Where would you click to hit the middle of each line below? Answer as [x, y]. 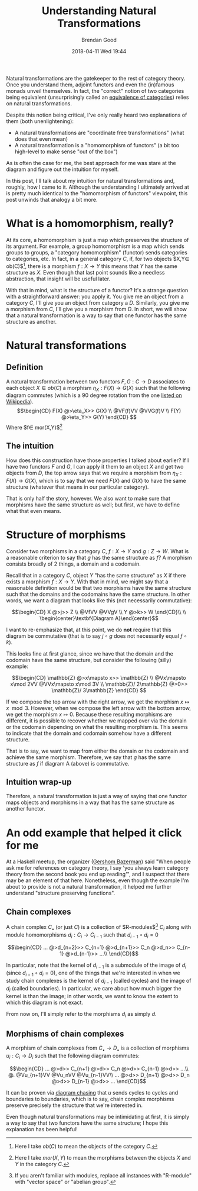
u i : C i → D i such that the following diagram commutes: [73, 1056]
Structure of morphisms [66, 535]
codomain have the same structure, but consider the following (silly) [89, 660]
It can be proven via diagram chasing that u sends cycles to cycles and [92, 1092]
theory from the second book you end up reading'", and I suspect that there [98, 874]
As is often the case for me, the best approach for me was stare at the [91, 163]
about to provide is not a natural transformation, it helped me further [89, 887]
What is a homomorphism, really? [90, 224]
